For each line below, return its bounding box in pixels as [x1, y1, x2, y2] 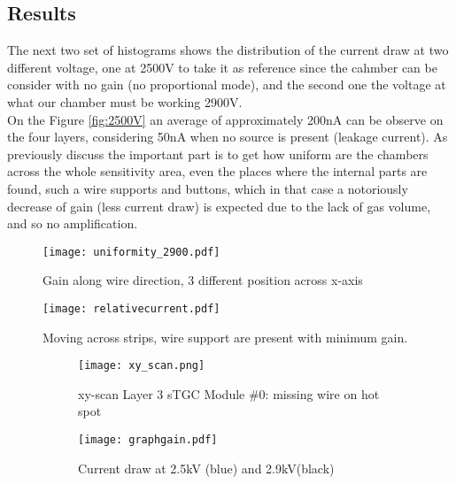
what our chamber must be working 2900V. [7, 92, 243, 111]
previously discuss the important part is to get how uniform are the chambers [7, 144, 429, 163]
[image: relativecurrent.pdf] [43, 302, 220, 315]
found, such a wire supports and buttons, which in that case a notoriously [7, 179, 408, 197]
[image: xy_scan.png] [78, 359, 205, 373]
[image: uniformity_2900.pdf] [43, 245, 220, 258]
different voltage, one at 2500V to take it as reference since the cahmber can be [7, 58, 437, 76]
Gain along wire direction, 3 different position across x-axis [43, 271, 363, 289]
